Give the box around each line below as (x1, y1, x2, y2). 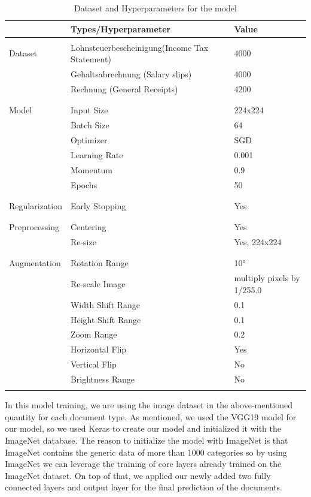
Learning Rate (70, 148, 123, 161)
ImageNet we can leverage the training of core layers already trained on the (5, 457, 282, 470)
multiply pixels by (234, 272, 300, 284)
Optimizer (70, 134, 108, 146)
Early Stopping (70, 199, 126, 212)
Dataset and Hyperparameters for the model (74, 2, 237, 14)
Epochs (70, 178, 97, 191)
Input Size (70, 104, 108, 116)
